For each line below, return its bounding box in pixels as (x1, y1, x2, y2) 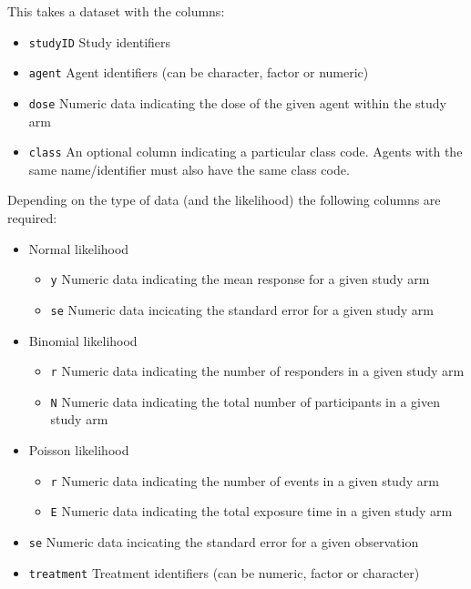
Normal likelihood (28, 239, 129, 258)
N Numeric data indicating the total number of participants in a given (50, 391, 440, 411)
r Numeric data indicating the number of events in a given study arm (50, 471, 439, 490)
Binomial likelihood (28, 330, 138, 350)
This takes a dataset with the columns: (7, 2, 225, 20)
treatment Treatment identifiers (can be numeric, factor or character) (28, 563, 420, 582)
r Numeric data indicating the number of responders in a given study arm (50, 361, 465, 381)
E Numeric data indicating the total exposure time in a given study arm (50, 502, 453, 521)
